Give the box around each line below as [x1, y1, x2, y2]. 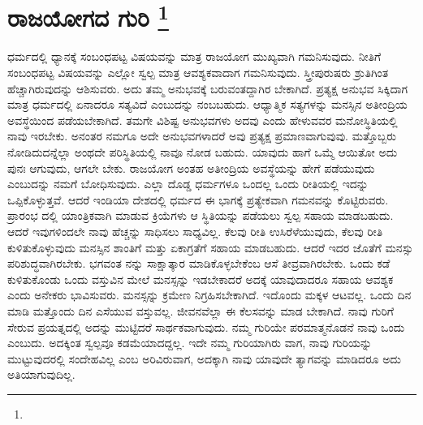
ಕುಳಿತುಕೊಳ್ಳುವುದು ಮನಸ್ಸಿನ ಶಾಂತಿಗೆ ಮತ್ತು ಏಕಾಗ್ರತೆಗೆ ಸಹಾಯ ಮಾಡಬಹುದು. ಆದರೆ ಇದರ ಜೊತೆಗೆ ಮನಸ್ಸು [7, 238, 413, 255]
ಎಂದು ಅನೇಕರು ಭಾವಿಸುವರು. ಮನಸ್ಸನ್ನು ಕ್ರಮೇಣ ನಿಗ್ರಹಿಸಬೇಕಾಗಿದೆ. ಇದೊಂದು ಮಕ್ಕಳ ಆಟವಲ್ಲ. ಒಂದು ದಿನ [7, 286, 412, 303]
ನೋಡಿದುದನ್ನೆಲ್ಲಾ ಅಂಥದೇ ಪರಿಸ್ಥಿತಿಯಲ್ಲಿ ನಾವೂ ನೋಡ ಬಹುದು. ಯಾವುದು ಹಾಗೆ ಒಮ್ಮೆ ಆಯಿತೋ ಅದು [7, 144, 398, 161]
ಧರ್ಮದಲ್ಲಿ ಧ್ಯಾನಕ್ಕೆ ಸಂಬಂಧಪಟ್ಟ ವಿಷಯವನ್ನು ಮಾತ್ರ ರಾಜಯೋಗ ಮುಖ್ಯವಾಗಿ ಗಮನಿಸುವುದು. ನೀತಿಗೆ [7, 48, 382, 65]
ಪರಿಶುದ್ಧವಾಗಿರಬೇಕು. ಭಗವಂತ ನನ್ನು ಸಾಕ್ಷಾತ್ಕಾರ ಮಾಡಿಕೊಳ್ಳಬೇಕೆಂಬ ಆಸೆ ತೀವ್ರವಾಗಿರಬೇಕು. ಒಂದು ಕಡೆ [7, 255, 391, 272]
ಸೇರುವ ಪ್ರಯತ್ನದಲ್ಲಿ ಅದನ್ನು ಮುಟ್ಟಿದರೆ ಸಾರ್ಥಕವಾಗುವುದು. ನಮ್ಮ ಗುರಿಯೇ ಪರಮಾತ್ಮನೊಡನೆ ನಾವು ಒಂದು [7, 318, 405, 335]
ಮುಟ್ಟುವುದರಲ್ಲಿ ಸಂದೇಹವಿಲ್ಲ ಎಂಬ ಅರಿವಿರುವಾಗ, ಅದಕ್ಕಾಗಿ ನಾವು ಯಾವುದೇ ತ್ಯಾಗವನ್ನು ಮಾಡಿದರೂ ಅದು [7, 350, 401, 367]
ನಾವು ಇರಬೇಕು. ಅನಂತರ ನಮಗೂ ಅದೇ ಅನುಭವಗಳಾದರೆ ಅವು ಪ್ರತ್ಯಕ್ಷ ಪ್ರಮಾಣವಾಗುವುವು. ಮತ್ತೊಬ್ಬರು [7, 127, 396, 144]
